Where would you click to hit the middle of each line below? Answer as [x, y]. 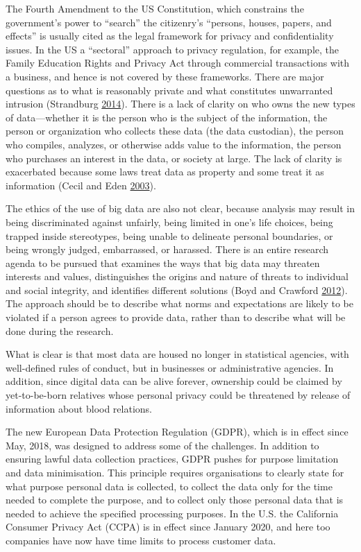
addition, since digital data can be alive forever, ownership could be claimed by [174, 381]
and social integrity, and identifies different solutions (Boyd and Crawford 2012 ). [177, 290]
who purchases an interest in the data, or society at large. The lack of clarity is [174, 158]
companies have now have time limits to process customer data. [141, 540]
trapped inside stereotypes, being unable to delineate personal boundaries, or [169, 235]
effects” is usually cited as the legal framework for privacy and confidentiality [170, 36]
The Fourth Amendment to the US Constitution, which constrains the [155, 8]
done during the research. [60, 330]
